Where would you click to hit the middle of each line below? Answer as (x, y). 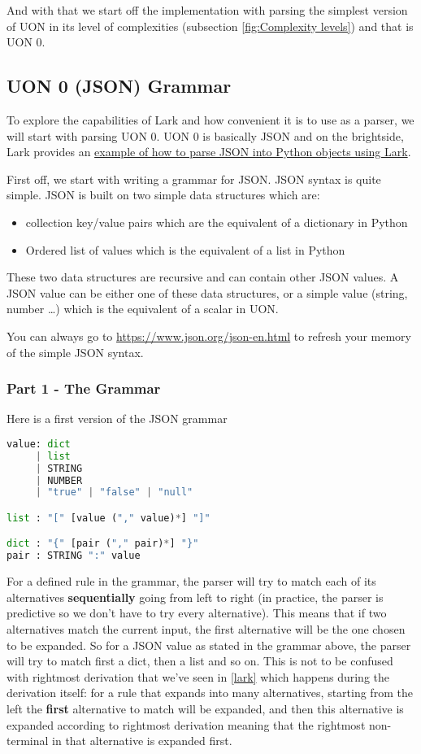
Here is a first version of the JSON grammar (117, 418)
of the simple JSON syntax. (75, 352)
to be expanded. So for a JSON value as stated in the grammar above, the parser (209, 645)
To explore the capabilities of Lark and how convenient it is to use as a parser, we (210, 119)
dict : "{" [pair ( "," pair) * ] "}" (103, 544)
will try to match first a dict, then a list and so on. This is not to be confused (200, 661)
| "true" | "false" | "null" (114, 492)
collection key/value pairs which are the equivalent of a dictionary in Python (217, 222)
